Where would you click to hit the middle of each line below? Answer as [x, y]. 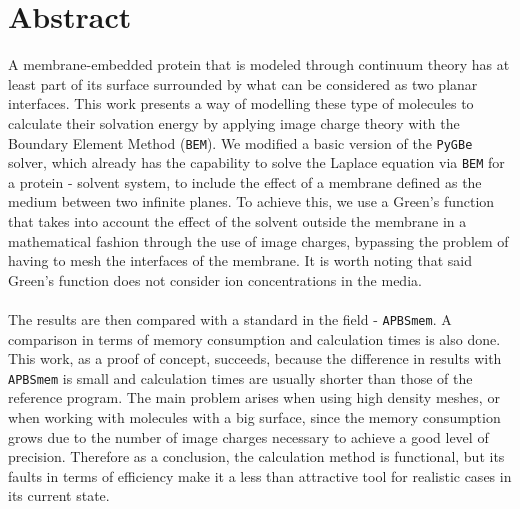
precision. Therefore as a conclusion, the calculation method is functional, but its [256, 456]
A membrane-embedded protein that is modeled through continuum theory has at [259, 64]
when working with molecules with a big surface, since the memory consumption [254, 417]
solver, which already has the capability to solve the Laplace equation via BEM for [256, 162]
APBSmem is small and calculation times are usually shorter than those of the [240, 377]
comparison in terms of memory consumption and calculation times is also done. [254, 338]
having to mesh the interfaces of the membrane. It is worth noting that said [240, 260]
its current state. [59, 495]
